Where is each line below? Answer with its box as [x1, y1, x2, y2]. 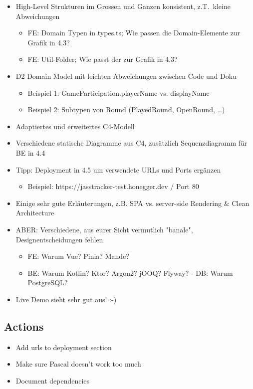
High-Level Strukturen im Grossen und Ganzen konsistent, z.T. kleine [15, 1, 231, 11]
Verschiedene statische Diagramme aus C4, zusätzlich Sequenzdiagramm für [15, 138, 248, 148]
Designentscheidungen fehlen [15, 234, 103, 244]
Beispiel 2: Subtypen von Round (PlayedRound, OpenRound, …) [27, 104, 225, 115]
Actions [4, 318, 44, 334]
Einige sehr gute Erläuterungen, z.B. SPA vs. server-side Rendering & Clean [15, 197, 250, 208]
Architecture [15, 207, 54, 218]
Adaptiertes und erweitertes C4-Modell [15, 121, 135, 131]
